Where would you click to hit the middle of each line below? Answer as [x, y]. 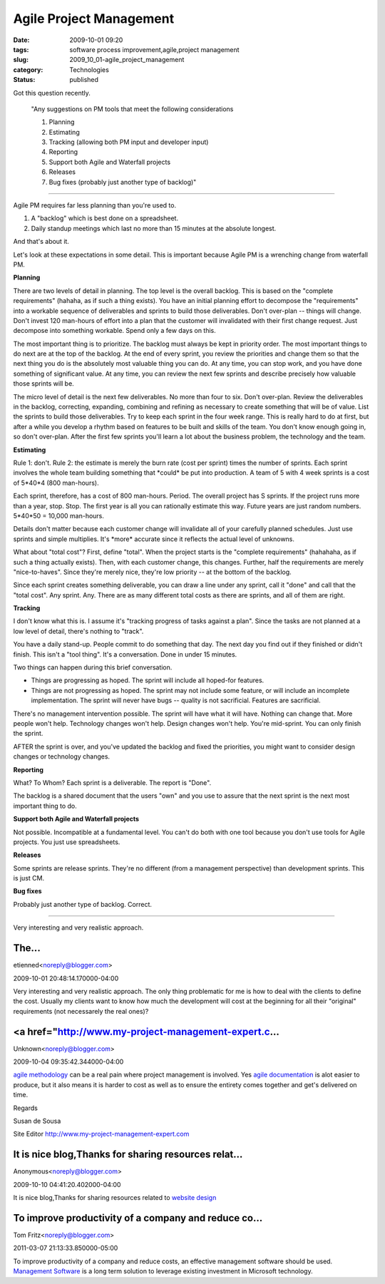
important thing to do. [45, 806]
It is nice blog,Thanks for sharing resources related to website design [115, 1198]
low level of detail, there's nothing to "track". [78, 631]
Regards [26, 1108]
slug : [21, 60]
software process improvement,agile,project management [154, 49]
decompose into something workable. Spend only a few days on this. [115, 331]
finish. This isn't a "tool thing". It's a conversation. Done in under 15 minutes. [125, 654]
